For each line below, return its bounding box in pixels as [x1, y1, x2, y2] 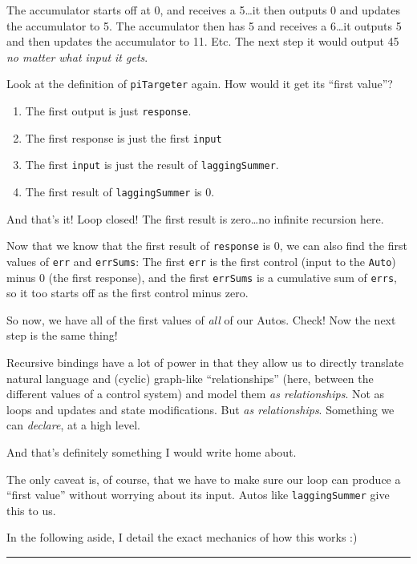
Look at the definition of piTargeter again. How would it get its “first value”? [6, 75, 393, 92]
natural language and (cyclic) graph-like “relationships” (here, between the [6, 369, 374, 386]
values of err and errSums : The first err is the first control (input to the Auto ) [6, 252, 396, 269]
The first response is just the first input [25, 129, 222, 146]
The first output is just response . [25, 103, 192, 119]
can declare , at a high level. [6, 417, 140, 433]
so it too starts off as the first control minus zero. [6, 284, 249, 301]
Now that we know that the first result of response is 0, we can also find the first [6, 237, 407, 254]
